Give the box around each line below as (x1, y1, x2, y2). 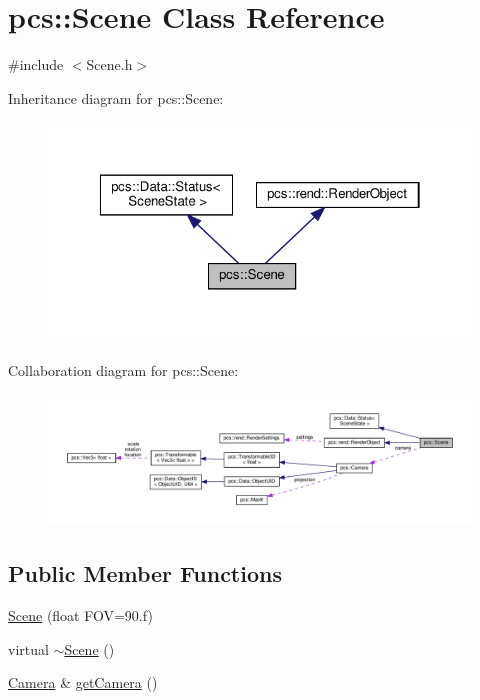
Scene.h (86, 54, 133, 75)
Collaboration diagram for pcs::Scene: (8, 359, 239, 380)
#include (8, 54, 64, 75)
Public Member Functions (8, 558, 282, 589)
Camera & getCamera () (8, 672, 158, 693)
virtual (8, 638, 49, 659)
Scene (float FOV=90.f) (8, 605, 153, 626)
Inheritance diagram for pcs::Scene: (8, 87, 224, 108)
